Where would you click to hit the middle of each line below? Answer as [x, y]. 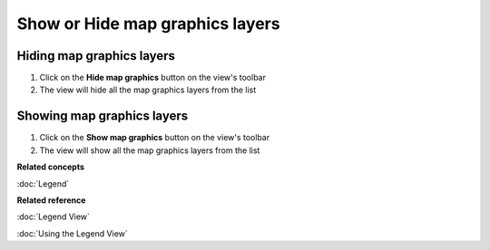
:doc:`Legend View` [54, 216]
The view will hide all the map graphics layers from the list [148, 90]
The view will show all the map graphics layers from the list [150, 150]
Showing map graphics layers [103, 116]
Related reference [51, 200]
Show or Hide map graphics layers [148, 24]
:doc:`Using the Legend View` [73, 233]
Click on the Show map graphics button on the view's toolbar [155, 138]
